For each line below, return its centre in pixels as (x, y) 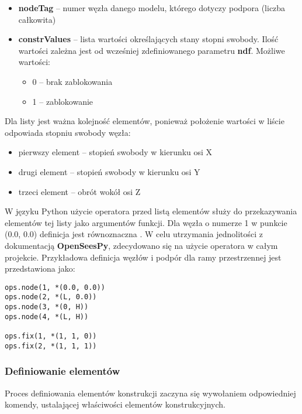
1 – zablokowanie (63, 101)
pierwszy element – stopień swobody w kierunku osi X (115, 152)
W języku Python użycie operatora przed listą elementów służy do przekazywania (151, 211)
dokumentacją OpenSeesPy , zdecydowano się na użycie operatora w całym (141, 245)
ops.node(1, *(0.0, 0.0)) (55, 287)
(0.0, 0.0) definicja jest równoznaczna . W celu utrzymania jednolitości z (134, 234)
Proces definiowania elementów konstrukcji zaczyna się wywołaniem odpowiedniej (150, 393)
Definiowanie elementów (63, 371)
